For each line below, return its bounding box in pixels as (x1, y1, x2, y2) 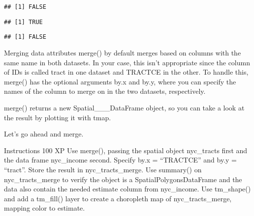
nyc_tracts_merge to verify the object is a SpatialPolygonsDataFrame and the (4, 174, 242, 184)
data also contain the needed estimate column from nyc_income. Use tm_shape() (4, 184, 251, 194)
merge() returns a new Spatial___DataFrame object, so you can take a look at (4, 102, 245, 112)
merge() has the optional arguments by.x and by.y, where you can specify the (4, 76, 236, 86)
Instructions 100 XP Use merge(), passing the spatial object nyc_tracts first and (4, 145, 248, 155)
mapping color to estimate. (4, 203, 85, 213)
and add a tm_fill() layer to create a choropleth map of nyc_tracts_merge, (4, 193, 232, 203)
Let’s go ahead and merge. (4, 129, 84, 139)
